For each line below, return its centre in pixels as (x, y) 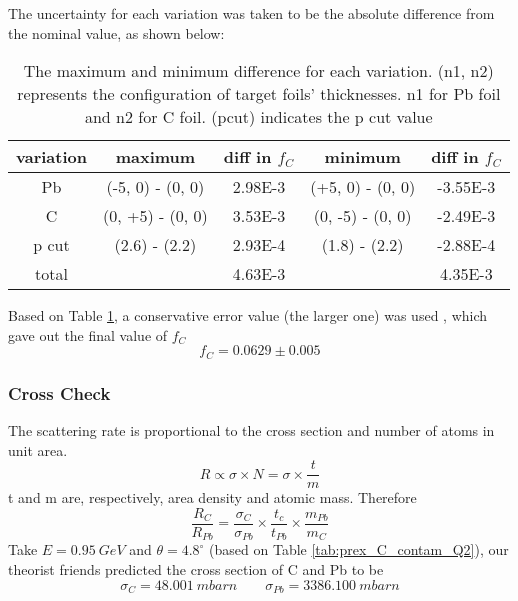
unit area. (38, 449)
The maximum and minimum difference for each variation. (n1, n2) (258, 71)
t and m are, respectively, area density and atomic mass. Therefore (212, 497)
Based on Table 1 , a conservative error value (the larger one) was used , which (248, 315)
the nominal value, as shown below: (116, 32)
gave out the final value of (88, 334)
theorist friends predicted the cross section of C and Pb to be (196, 569)
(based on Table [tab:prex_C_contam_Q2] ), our (359, 549)
